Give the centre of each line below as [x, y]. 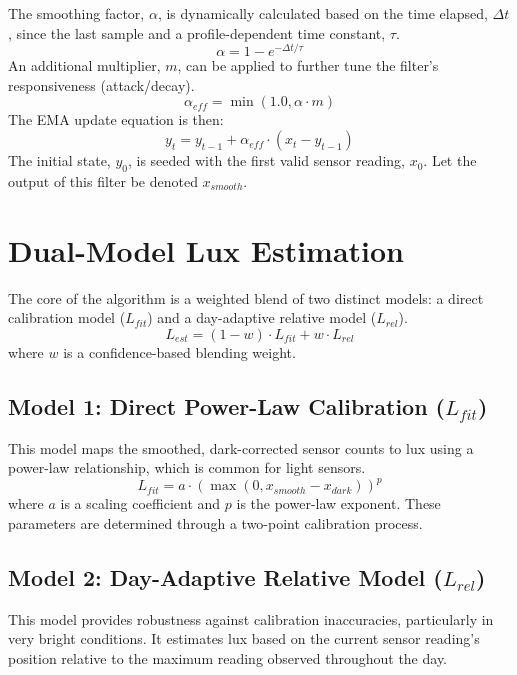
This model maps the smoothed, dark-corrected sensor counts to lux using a [241, 447]
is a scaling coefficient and [140, 503]
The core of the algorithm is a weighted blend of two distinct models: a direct [246, 297]
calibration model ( [67, 317]
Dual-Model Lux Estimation [206, 249]
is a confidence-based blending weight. [179, 351]
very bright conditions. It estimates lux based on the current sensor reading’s [244, 638]
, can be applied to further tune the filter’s [308, 65]
